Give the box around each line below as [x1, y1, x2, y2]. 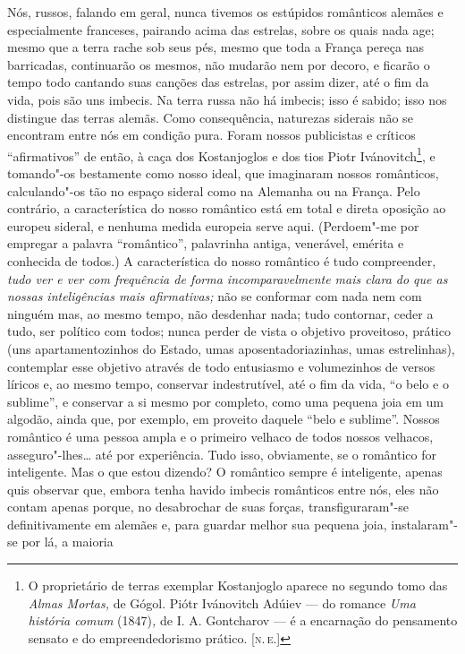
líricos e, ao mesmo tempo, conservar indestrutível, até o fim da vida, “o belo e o [7, 374, 449, 393]
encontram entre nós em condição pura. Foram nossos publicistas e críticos [7, 125, 416, 144]
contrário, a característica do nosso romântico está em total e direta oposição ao [7, 199, 446, 218]
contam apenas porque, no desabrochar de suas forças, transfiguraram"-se [7, 497, 409, 516]
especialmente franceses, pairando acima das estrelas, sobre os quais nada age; [7, 20, 435, 39]
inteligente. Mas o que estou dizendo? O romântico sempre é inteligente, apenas [7, 462, 443, 481]
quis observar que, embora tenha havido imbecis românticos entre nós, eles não [7, 479, 439, 498]
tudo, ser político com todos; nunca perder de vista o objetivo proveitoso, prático [7, 322, 451, 340]
